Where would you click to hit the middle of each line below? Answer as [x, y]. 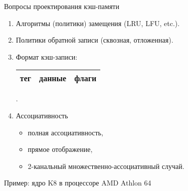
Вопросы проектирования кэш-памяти [62, 6]
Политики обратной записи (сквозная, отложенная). [95, 40]
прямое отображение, [60, 149]
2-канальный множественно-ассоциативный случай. [106, 166]
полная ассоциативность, [65, 132]
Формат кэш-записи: [47, 56]
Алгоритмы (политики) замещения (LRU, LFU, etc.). [98, 23]
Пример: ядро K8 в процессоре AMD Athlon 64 [78, 183]
